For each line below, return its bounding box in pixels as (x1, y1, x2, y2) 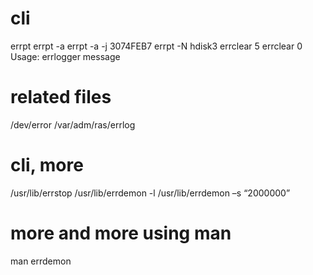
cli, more (10, 154, 84, 177)
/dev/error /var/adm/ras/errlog (10, 118, 136, 131)
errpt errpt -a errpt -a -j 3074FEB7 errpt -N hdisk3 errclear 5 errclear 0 (10, 40, 303, 52)
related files (10, 86, 112, 109)
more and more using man (10, 222, 232, 244)
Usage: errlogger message (10, 50, 121, 62)
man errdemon (10, 255, 72, 267)
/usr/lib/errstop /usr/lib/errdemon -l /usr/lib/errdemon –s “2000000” (10, 187, 291, 199)
